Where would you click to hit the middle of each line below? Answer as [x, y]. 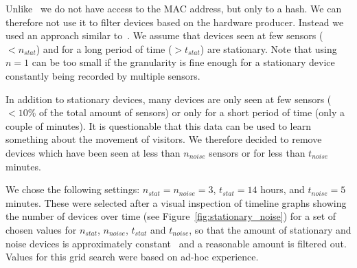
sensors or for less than [257, 152]
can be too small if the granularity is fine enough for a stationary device [183, 62]
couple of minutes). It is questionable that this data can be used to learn [158, 125]
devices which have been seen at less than [93, 152]
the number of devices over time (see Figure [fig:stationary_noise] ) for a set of [171, 216]
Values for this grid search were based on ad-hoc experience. [132, 257]
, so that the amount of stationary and [270, 229]
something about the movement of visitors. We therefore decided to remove [164, 139]
